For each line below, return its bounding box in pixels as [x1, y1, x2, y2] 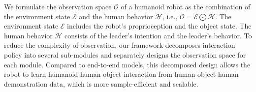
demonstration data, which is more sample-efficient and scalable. [4, 78, 198, 89]
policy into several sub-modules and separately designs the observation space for [4, 49, 246, 60]
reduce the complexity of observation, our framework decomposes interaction [4, 40, 235, 50]
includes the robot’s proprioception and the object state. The [67, 21, 252, 31]
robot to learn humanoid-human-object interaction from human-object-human [4, 69, 239, 79]
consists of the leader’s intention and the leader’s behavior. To [64, 30, 252, 40]
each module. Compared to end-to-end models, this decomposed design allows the [4, 59, 251, 69]
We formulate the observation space [4, 1, 112, 11]
